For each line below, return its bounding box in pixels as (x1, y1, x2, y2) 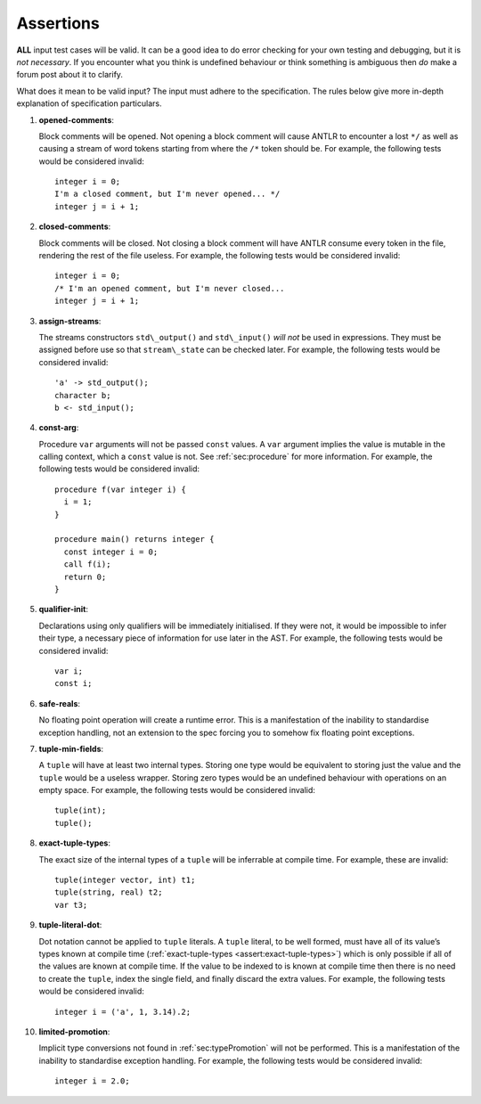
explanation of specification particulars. (16, 98, 162, 109)
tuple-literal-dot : (38, 920, 102, 930)
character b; (54, 390, 111, 400)
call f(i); (63, 560, 111, 569)
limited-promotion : (38, 1026, 110, 1037)
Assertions (16, 13, 100, 33)
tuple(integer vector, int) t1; (54, 875, 196, 886)
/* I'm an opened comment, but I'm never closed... (54, 283, 285, 293)
